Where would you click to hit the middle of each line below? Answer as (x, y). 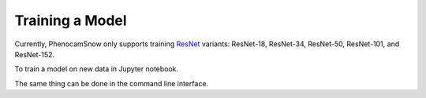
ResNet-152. (35, 54)
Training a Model (71, 20)
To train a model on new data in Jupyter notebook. (97, 69)
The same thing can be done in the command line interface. (112, 83)
